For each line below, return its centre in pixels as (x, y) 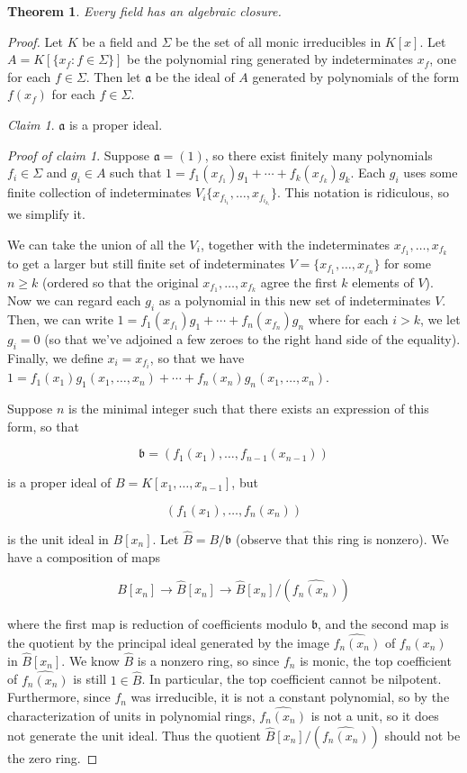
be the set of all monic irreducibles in (278, 41)
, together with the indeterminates (295, 244)
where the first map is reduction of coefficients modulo (157, 624)
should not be (422, 735)
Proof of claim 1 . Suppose (78, 155)
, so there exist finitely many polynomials (319, 155)
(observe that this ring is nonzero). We (342, 538)
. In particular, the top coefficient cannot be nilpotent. (292, 679)
